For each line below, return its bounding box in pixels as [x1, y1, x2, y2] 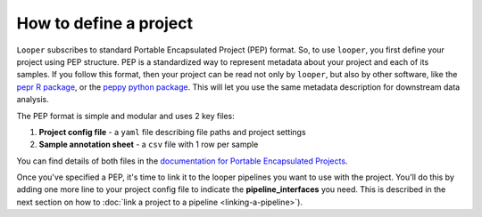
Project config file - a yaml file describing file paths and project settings [38, 126, 307, 137]
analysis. [16, 94, 49, 105]
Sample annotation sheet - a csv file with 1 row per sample [38, 139, 259, 150]
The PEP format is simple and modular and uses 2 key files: [16, 110, 236, 121]
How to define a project [16, 13, 194, 33]
